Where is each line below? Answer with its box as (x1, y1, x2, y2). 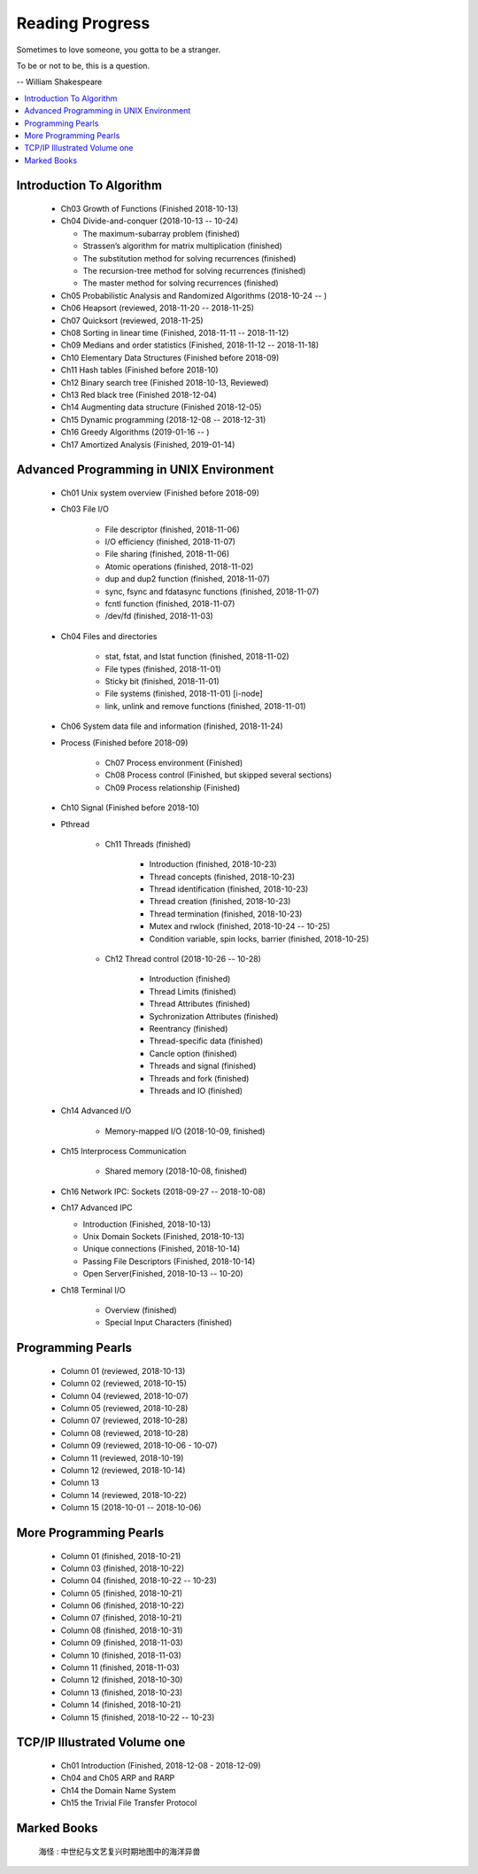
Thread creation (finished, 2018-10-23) (149, 896, 291, 907)
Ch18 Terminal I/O (60, 1284, 126, 1295)
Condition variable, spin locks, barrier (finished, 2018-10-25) (149, 933, 369, 944)
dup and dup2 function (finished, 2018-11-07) (104, 574, 270, 584)
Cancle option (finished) (149, 1048, 238, 1058)
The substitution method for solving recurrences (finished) (82, 253, 297, 263)
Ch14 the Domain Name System (60, 1784, 176, 1795)
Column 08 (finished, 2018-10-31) (60, 1625, 183, 1636)
